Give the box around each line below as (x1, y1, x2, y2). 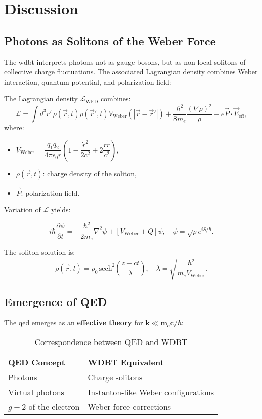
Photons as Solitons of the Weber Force (4, 32, 216, 48)
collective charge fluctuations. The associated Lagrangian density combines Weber (4, 66, 258, 77)
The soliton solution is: (4, 246, 75, 257)
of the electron (28, 400, 80, 412)
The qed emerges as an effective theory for (4, 317, 143, 328)
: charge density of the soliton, (42, 168, 137, 178)
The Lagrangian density (4, 93, 78, 104)
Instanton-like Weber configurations (88, 386, 214, 398)
